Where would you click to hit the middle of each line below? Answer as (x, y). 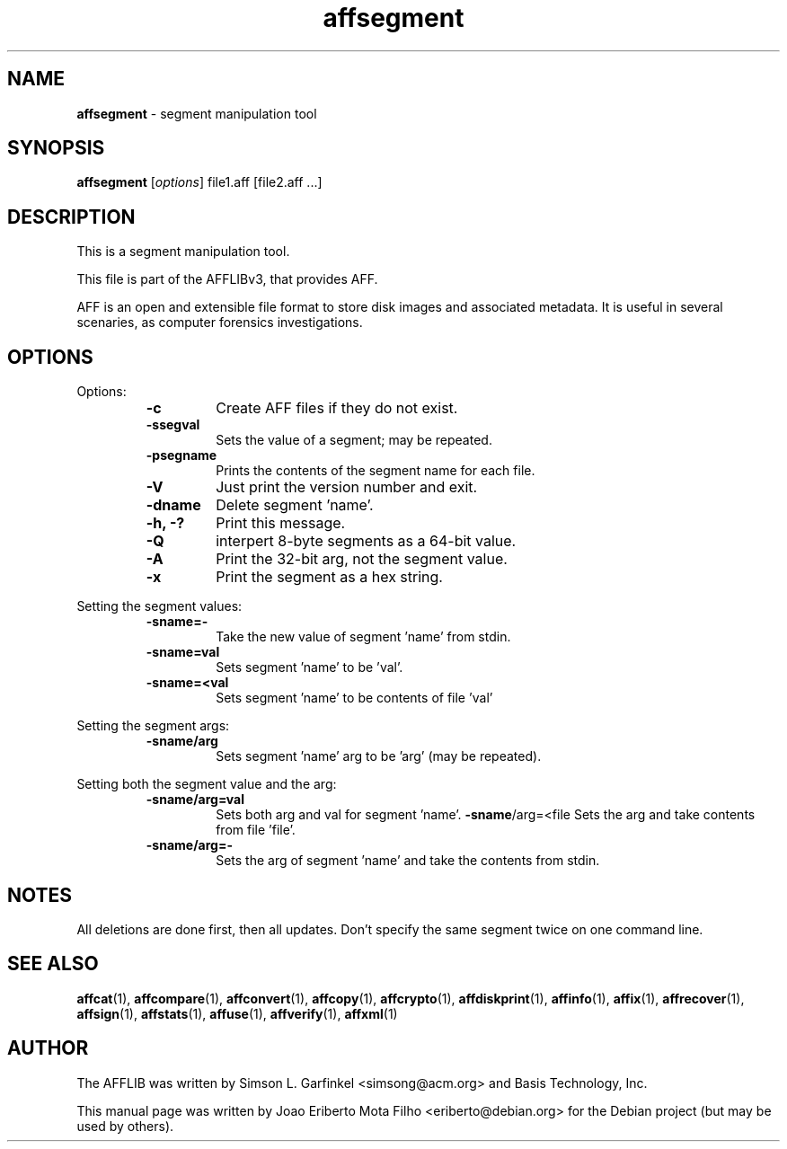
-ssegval (173, 425)
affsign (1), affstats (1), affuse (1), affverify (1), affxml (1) (237, 1013)
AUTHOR (48, 1048)
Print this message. (281, 523)
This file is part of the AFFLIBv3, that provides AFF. (227, 279)
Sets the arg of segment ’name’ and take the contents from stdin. (408, 861)
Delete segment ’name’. (295, 505)
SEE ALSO (53, 964)
